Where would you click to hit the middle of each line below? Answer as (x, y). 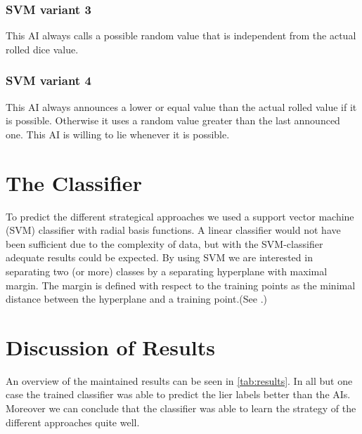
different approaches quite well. (73, 422)
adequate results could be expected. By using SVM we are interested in (159, 257)
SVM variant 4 (49, 80)
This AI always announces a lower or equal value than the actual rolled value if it (181, 106)
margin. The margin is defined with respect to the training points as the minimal (181, 285)
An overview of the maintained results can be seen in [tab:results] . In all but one (179, 380)
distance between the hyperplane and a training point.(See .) (136, 299)
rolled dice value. (42, 49)
